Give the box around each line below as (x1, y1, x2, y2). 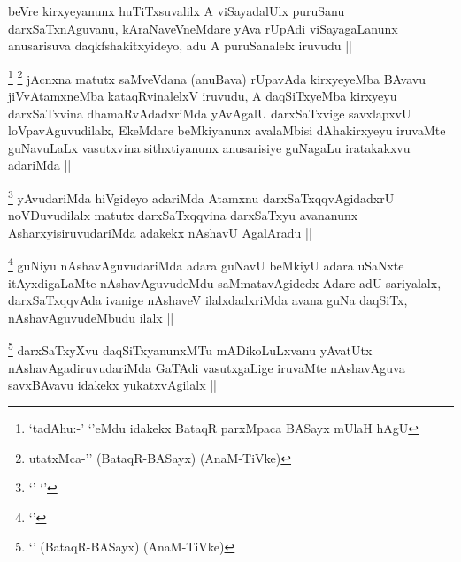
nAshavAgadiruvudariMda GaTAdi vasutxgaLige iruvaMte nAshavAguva (8, 358, 405, 376)
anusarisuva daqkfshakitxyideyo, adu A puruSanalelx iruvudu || (8, 36, 352, 55)
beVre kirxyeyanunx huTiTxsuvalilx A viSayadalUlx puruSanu (8, 2, 345, 19)
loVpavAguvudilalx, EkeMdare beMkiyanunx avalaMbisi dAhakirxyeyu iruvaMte (8, 121, 446, 140)
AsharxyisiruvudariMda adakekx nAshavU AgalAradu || (8, 223, 312, 241)
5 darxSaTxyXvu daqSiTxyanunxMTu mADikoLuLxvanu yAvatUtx (8, 338, 373, 360)
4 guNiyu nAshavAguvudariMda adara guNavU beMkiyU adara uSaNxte (8, 254, 404, 275)
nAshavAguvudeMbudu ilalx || (8, 308, 174, 326)
